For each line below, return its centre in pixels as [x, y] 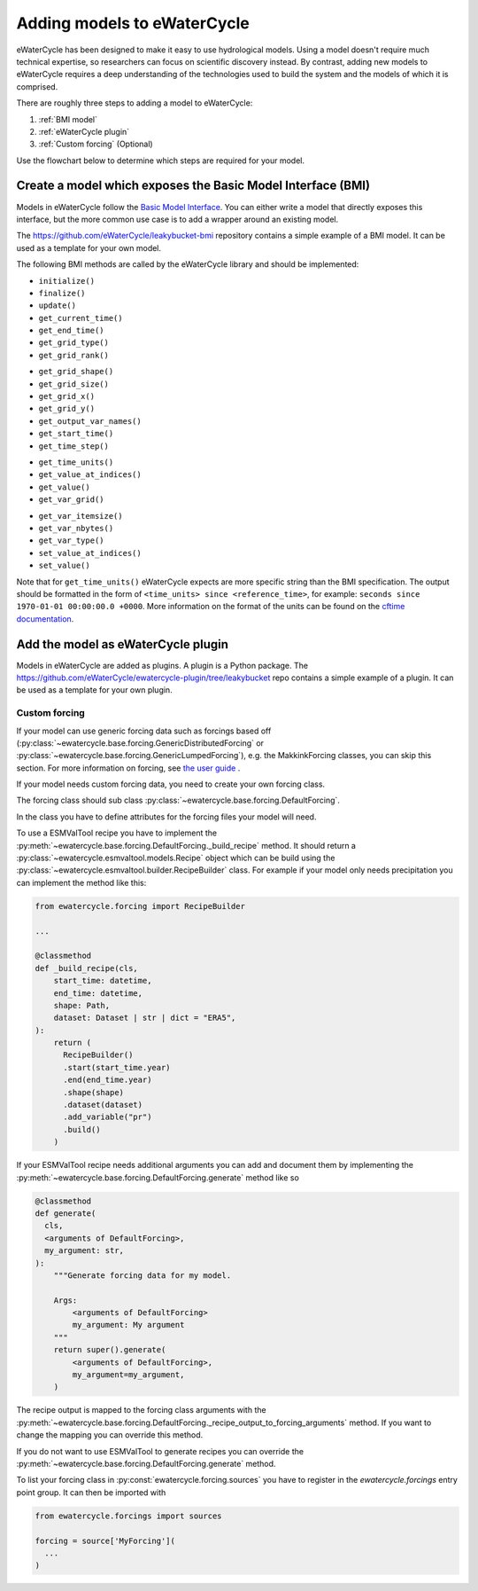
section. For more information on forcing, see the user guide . [128, 768]
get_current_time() [81, 318]
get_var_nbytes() [76, 528]
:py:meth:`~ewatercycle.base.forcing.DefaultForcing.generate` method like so [158, 1177]
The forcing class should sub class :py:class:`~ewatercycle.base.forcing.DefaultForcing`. [178, 800]
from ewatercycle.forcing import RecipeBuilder [140, 906]
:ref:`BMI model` [68, 119]
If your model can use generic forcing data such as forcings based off [144, 731]
